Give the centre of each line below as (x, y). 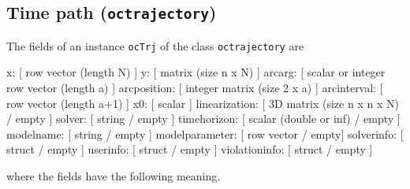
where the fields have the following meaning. (114, 176)
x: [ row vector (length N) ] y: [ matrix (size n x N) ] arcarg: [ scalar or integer (196, 72)
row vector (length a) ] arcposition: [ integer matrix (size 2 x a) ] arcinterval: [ (195, 88)
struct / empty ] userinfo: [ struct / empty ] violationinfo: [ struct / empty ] (190, 149)
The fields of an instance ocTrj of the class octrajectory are (155, 45)
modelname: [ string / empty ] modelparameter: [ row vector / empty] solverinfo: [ (205, 133)
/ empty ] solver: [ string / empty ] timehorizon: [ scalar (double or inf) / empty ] (203, 119)
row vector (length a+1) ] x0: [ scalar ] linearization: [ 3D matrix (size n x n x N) (203, 103)
